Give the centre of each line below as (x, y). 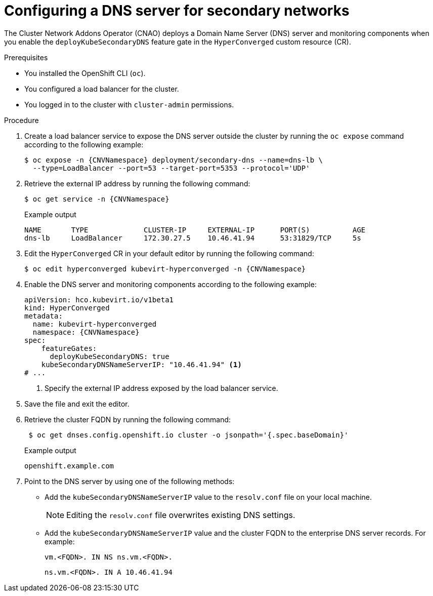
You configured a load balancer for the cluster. (102, 89)
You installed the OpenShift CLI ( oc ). (85, 73)
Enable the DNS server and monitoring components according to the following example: (170, 284)
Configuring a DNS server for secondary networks (177, 11)
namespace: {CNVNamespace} (86, 332)
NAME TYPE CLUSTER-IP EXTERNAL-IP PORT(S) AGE (195, 230)
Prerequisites (26, 57)
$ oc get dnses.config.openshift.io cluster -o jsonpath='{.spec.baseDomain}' (188, 435)
